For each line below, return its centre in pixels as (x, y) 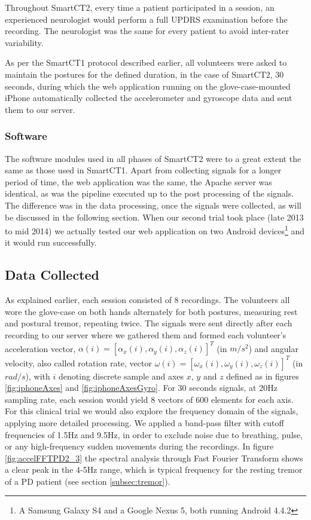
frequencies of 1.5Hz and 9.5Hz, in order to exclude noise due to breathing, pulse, (154, 434)
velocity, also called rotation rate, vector (78, 363)
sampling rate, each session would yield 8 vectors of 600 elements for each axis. (149, 399)
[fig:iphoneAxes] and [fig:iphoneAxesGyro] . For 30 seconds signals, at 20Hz (141, 388)
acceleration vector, (40, 348)
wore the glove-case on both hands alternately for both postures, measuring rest (151, 311)
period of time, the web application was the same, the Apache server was (138, 181)
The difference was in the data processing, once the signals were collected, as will (153, 205)
